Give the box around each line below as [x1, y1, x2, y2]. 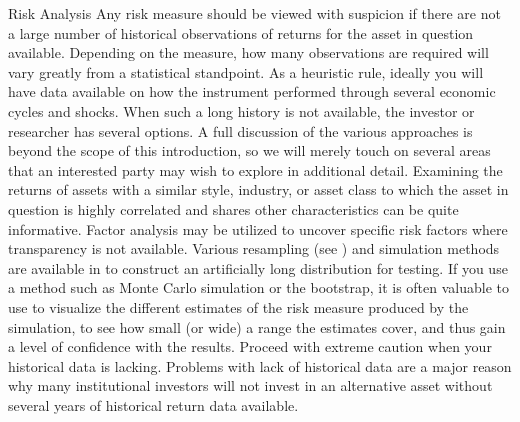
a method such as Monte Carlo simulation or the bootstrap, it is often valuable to [8, 277, 510, 298]
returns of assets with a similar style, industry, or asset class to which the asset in [8, 179, 509, 200]
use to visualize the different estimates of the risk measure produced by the [8, 296, 469, 317]
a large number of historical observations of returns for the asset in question [8, 22, 474, 43]
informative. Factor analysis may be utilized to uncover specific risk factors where [8, 218, 508, 239]
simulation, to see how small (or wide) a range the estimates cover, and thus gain [8, 316, 506, 337]
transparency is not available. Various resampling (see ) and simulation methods [8, 238, 500, 259]
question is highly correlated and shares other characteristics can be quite [8, 198, 459, 219]
